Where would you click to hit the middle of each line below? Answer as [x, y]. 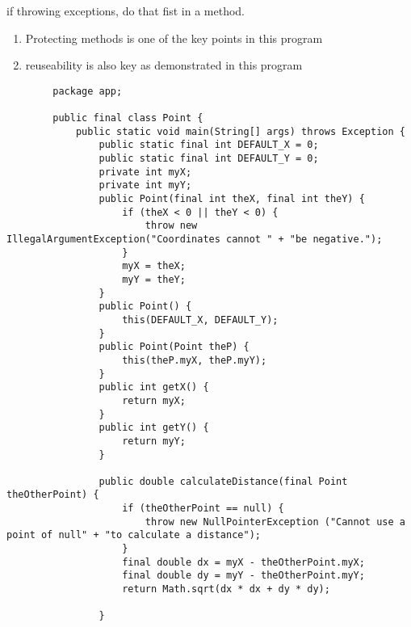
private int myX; [145, 172]
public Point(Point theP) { [174, 347]
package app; [88, 91]
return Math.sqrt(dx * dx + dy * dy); [226, 589]
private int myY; [145, 185]
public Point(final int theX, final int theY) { [232, 199]
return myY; [154, 441]
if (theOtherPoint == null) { [203, 509]
